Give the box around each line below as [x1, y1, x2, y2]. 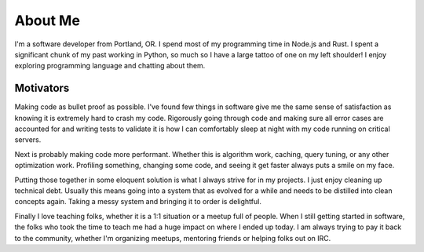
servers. [14, 135, 42, 144]
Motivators [14, 82, 70, 95]
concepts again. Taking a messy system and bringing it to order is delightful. [14, 197, 262, 206]
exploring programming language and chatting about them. [14, 61, 206, 71]
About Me [14, 12, 80, 29]
